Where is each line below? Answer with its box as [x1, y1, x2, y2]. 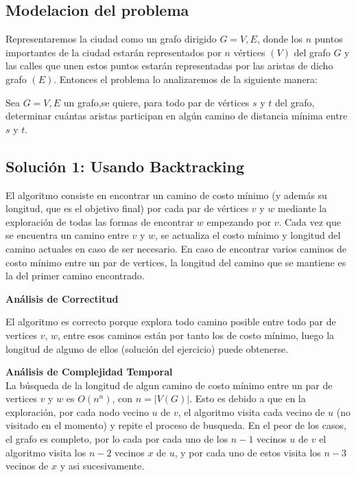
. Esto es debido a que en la [189, 391, 306, 406]
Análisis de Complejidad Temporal [5, 364, 173, 379]
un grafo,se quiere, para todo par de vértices [63, 95, 250, 109]
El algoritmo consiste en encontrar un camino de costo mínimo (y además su [5, 187, 327, 202]
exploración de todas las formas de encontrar [5, 214, 194, 229]
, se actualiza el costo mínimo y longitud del [155, 228, 341, 242]
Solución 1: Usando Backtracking [5, 155, 245, 176]
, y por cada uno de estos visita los [174, 445, 321, 459]
